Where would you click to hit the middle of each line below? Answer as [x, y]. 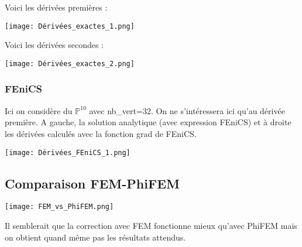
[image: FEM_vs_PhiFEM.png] [59, 207]
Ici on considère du [39, 110]
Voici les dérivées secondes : [54, 45]
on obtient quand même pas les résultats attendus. [95, 237]
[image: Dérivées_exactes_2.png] [70, 64]
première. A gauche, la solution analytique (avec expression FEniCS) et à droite [148, 122]
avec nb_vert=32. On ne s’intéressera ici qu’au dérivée [187, 110]
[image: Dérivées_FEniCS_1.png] [68, 152]
